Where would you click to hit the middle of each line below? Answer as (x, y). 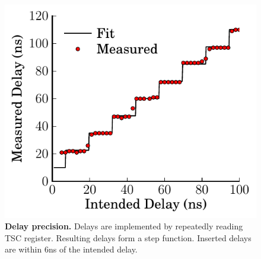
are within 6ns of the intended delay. (71, 249)
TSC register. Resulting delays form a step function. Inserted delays (128, 237)
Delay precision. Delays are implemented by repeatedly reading (124, 226)
